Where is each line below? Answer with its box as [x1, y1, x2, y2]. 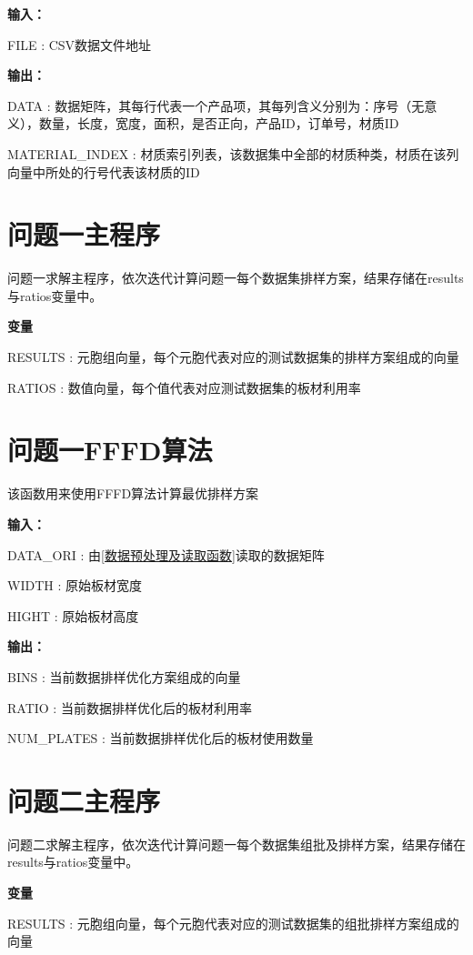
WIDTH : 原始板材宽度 [7, 576, 142, 595]
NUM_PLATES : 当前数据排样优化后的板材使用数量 [7, 729, 314, 748]
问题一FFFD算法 [7, 431, 213, 468]
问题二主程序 [7, 781, 161, 819]
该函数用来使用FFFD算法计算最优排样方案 [7, 484, 259, 503]
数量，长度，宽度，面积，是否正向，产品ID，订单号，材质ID [38, 114, 399, 133]
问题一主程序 [7, 216, 161, 253]
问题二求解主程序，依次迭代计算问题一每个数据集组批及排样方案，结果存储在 [7, 834, 466, 853]
